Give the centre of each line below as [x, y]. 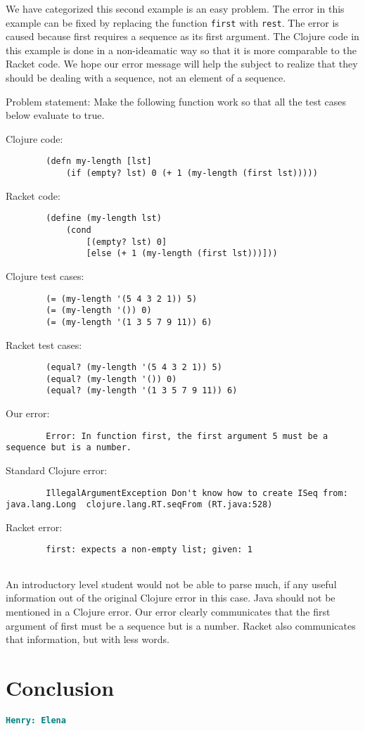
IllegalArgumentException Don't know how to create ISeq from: [197, 493]
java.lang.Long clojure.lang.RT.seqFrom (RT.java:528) [139, 505]
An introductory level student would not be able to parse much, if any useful [171, 584]
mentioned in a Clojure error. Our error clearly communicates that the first [168, 611]
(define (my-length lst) [104, 218]
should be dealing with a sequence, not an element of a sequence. [146, 78]
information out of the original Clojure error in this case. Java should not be [171, 598]
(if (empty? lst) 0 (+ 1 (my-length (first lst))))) [192, 173]
